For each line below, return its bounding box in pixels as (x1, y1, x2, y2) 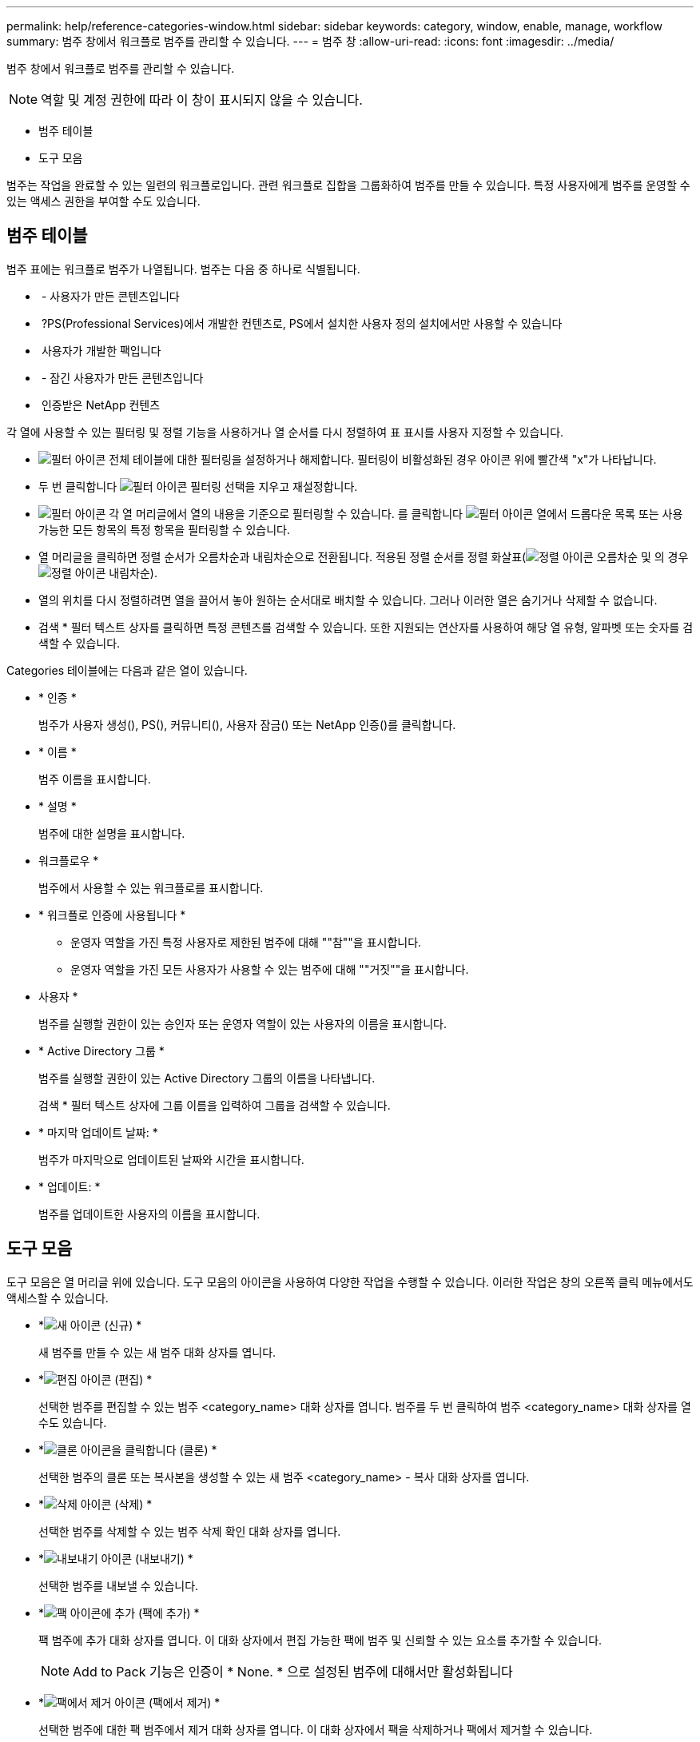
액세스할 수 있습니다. (6, 1290, 109, 1305)
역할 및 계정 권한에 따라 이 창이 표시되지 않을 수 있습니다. (41, 92, 363, 108)
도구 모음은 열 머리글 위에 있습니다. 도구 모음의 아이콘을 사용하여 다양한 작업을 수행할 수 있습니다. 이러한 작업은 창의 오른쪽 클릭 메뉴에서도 (6, 1274, 694, 1289)
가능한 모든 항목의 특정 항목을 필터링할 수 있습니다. (38, 522, 290, 536)
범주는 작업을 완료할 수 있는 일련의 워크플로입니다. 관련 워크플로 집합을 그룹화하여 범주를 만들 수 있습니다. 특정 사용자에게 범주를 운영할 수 (6, 178, 690, 192)
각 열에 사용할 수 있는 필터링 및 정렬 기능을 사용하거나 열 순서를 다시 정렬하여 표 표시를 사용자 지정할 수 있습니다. (6, 425, 564, 439)
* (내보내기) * (38, 1551, 193, 1565)
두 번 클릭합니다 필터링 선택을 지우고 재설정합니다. (38, 479, 358, 493)
